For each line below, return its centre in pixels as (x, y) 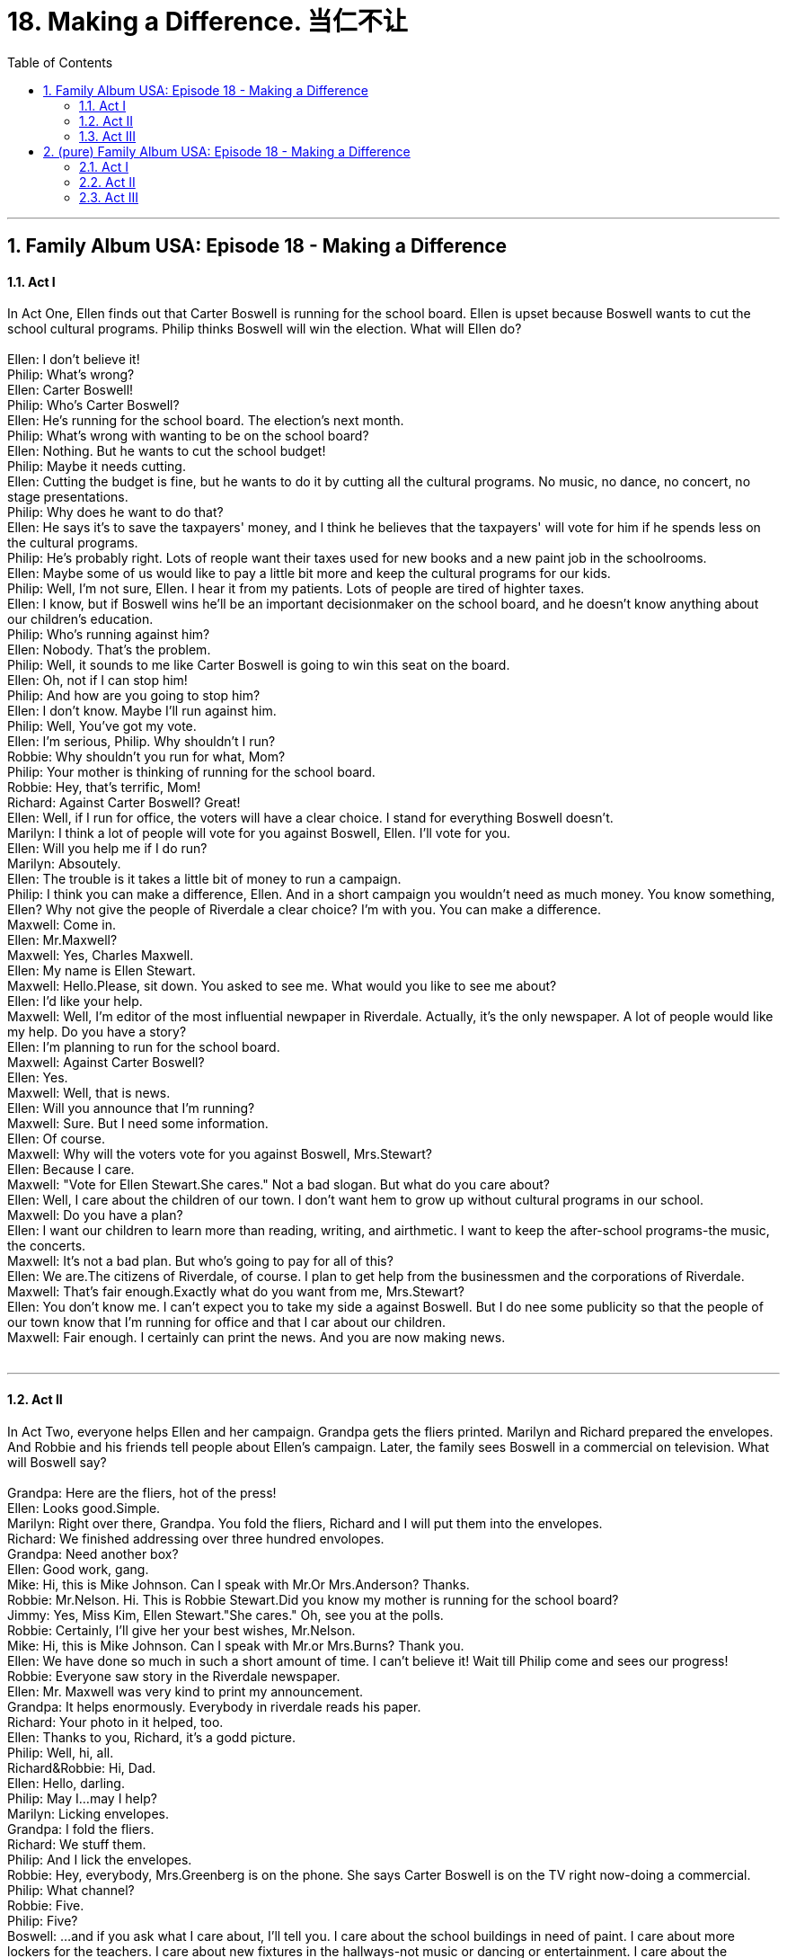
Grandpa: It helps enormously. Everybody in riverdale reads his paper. (214, 1706)
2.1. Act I (104, 166)
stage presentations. (68, 497)
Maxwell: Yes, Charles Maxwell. (101, 956)
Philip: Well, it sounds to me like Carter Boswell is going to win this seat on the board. (259, 665)
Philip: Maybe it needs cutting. (97, 467)
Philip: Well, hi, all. (61, 1752)
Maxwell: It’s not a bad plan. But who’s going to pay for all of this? (200, 1261)
